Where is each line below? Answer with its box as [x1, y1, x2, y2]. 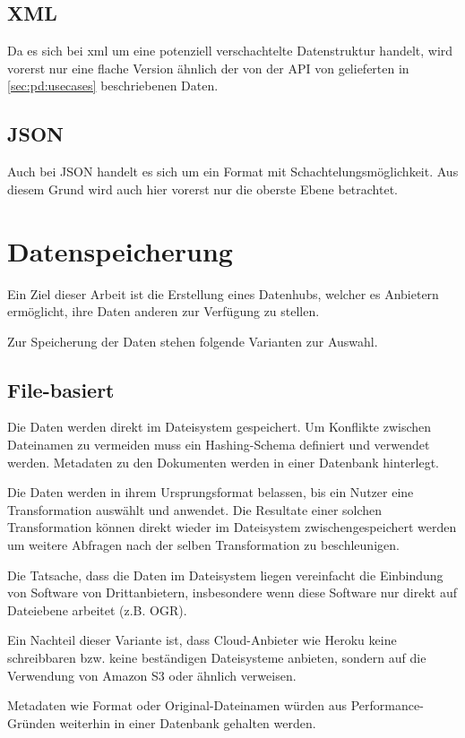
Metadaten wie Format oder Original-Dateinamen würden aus [7, 696, 348, 715]
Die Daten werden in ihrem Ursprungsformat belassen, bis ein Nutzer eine [7, 483, 414, 502]
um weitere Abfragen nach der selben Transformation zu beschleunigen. [7, 536, 400, 554]
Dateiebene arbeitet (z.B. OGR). [7, 600, 187, 619]
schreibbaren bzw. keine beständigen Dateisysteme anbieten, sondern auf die [7, 648, 426, 667]
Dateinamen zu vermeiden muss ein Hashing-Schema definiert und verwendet [7, 435, 430, 454]
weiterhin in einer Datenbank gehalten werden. [59, 713, 316, 732]
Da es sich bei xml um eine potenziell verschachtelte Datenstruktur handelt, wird [7, 41, 453, 60]
